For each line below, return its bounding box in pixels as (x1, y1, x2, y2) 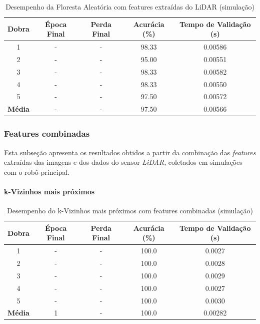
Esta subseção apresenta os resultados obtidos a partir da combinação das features (4, 147, 256, 157)
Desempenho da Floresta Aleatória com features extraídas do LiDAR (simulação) (5, 2, 254, 12)
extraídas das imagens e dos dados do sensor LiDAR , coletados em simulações (4, 157, 242, 167)
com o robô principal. (4, 166, 70, 177)
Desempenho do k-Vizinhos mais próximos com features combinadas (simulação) (7, 205, 253, 216)
